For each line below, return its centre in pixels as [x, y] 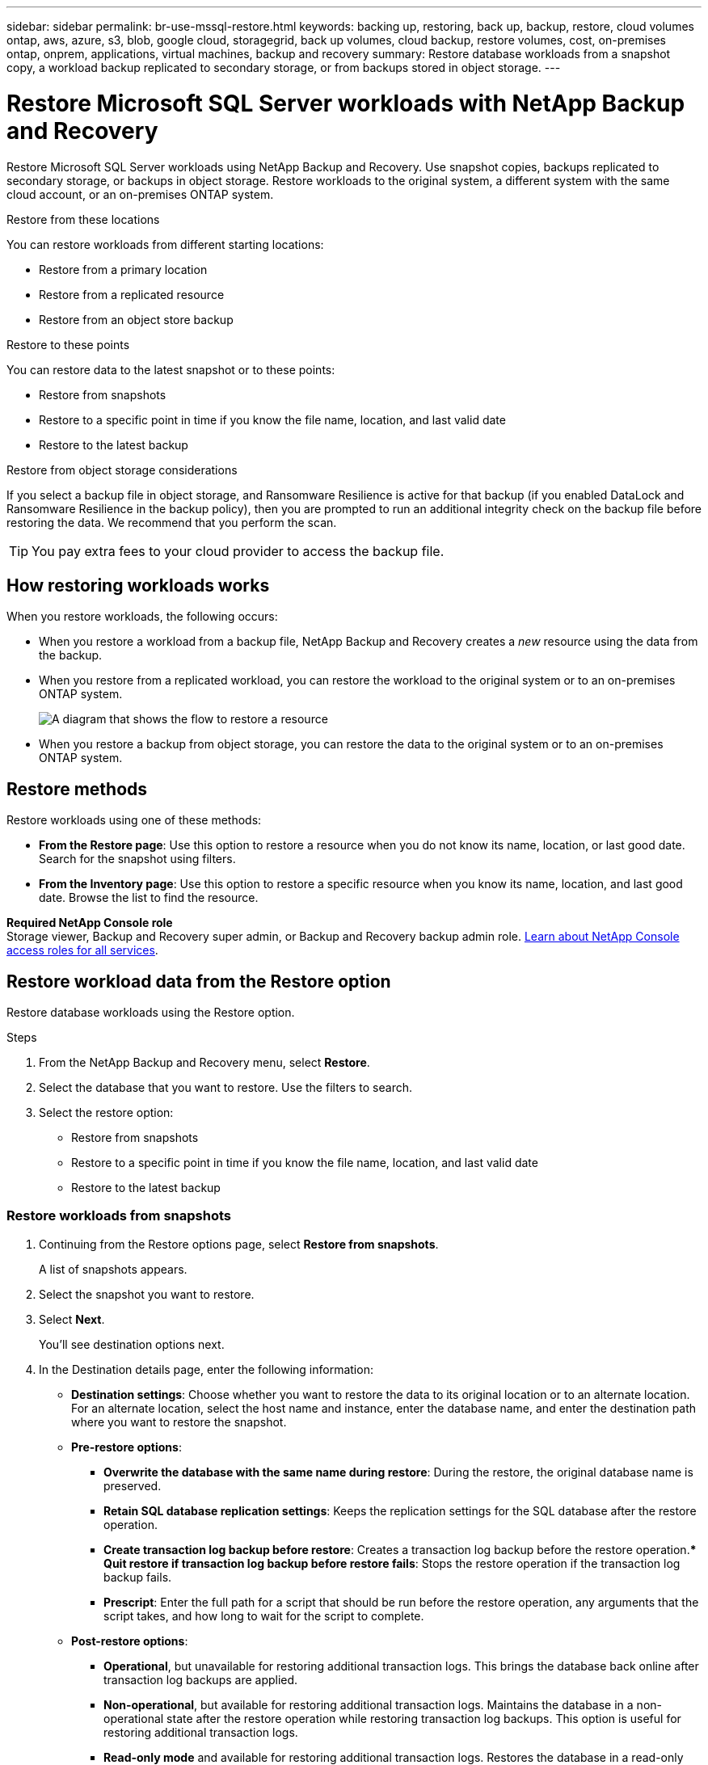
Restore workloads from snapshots [119, 1216]
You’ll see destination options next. [132, 1344]
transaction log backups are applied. [201, 1679]
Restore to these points [68, 344]
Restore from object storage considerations [122, 470]
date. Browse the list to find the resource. [149, 898]
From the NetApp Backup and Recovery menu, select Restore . [204, 1063]
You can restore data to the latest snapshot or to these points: [171, 369]
